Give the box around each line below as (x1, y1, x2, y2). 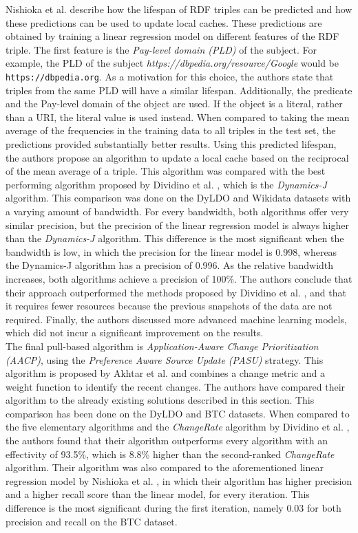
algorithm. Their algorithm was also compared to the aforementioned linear (6, 460, 324, 475)
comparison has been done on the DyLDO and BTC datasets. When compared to (6, 406, 350, 420)
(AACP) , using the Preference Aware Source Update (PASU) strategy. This (6, 352, 324, 367)
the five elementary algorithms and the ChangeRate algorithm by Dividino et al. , (6, 420, 350, 434)
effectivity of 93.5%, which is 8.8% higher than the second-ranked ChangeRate (6, 446, 335, 461)
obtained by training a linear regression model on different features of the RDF (6, 29, 339, 43)
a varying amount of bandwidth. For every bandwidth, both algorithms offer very (6, 204, 349, 218)
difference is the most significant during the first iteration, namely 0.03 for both (6, 501, 341, 515)
